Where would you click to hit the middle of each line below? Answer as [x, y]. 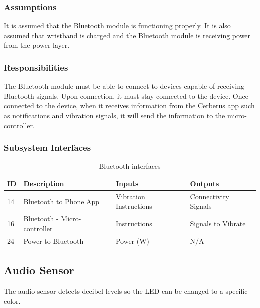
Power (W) [133, 241]
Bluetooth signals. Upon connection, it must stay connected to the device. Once [126, 95]
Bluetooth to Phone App [62, 201]
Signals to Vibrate [218, 224]
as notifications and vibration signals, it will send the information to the [115, 115]
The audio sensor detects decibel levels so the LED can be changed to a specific [126, 291]
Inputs [127, 183]
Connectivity [210, 196]
